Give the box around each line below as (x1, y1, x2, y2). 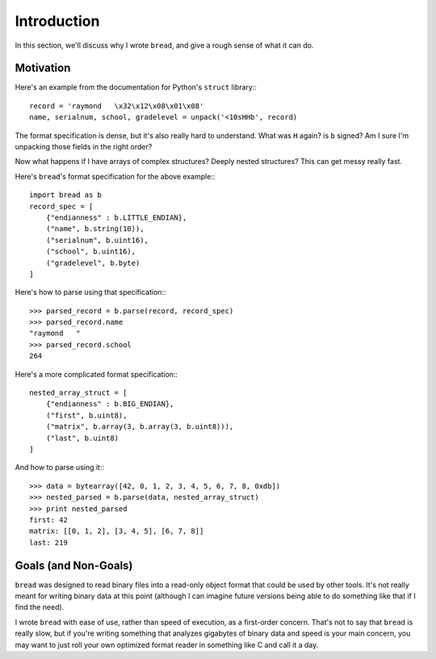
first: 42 (29, 515, 68, 524)
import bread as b (29, 191, 103, 199)
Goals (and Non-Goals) (15, 558, 133, 573)
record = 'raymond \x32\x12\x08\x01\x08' (29, 101, 204, 111)
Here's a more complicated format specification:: (15, 369, 178, 379)
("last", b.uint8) (45, 433, 119, 443)
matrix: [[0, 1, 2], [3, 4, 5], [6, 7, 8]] (29, 527, 204, 536)
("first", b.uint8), (45, 410, 128, 420)
